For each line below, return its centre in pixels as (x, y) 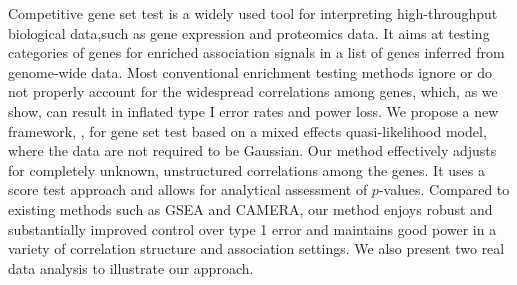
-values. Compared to (444, 189)
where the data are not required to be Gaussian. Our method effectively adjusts (252, 150)
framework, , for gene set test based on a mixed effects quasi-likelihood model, (247, 130)
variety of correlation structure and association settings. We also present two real (256, 248)
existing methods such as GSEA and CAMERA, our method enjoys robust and (250, 208)
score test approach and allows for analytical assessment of (188, 189)
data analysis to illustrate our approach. (131, 267)
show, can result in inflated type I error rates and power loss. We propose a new (253, 110)
